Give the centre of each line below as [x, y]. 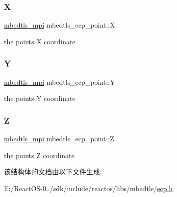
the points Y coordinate [40, 98]
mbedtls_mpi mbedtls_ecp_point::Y [60, 82]
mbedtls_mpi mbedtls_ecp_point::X [60, 25]
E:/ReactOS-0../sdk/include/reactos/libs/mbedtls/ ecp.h [88, 188]
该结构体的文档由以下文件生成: [53, 172]
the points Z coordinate [39, 155]
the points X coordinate [40, 41]
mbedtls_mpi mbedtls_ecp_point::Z [59, 139]
